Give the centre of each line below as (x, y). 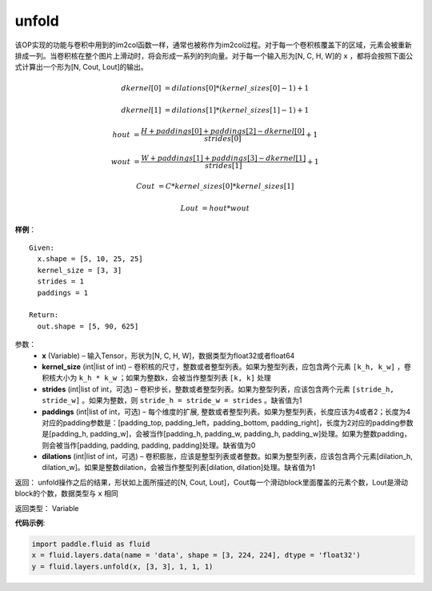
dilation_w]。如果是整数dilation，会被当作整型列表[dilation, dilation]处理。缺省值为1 (179, 468)
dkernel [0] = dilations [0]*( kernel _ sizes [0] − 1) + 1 (215, 88)
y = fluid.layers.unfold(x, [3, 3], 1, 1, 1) (122, 566)
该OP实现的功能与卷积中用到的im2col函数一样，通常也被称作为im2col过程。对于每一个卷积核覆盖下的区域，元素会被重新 (213, 45)
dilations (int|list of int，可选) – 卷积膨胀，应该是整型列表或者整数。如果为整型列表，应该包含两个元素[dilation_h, (228, 456)
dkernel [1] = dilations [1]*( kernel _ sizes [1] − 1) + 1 (215, 110)
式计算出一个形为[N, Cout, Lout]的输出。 (81, 67)
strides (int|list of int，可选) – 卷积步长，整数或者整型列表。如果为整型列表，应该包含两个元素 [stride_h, (218, 389)
